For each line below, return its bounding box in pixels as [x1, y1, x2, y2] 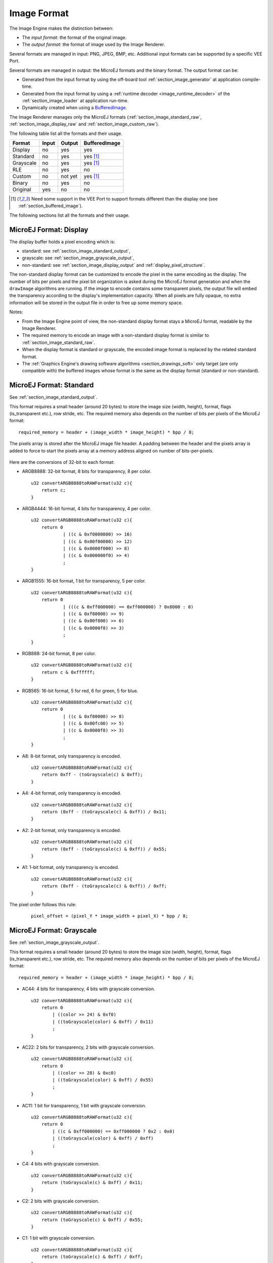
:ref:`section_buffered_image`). [18, 203, 83, 209]
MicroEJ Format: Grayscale [9, 926, 97, 935]
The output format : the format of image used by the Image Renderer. [22, 41, 165, 47]
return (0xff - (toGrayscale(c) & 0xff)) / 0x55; [41, 846, 167, 852]
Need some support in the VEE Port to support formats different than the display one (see [31, 196, 218, 202]
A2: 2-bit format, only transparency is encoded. [22, 827, 121, 833]
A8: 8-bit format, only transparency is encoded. [22, 753, 121, 759]
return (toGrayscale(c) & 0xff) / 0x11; [41, 1180, 144, 1186]
